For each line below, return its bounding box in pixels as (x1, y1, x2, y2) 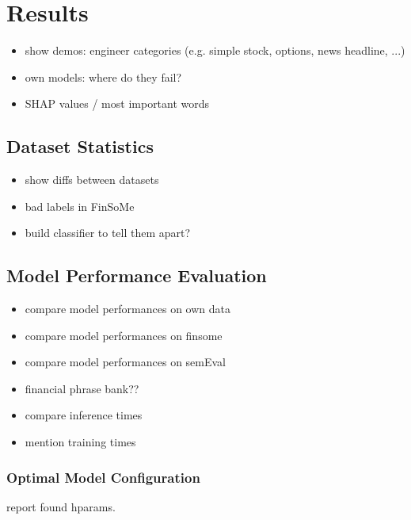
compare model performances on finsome (25, 327, 223, 343)
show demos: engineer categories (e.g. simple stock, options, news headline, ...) (25, 42, 405, 59)
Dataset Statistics (6, 134, 154, 159)
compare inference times (25, 407, 143, 423)
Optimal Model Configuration (6, 467, 200, 487)
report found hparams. (6, 498, 116, 514)
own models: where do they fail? (25, 68, 182, 85)
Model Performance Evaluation (6, 263, 267, 288)
